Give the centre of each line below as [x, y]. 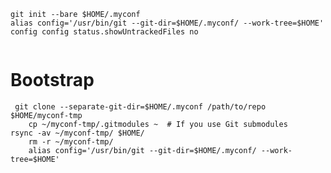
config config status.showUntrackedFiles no [104, 32]
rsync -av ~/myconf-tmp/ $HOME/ [77, 133]
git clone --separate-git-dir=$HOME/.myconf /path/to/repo [140, 106]
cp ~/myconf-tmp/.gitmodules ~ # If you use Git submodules [158, 124]
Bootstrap [52, 80]
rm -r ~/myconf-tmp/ [71, 141]
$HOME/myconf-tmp [46, 115]
